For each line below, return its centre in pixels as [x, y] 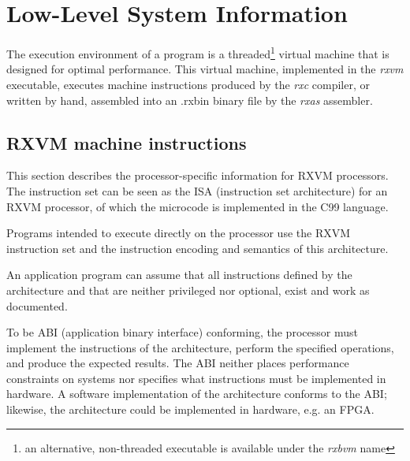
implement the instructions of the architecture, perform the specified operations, [200, 347]
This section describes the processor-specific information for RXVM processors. [198, 175]
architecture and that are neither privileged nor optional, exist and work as [188, 290]
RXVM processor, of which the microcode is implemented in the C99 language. [198, 206]
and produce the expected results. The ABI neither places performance [178, 363]
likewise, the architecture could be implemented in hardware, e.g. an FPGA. [190, 409]
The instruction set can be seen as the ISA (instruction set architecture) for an [197, 190]
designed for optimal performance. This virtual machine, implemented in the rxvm [205, 69]
